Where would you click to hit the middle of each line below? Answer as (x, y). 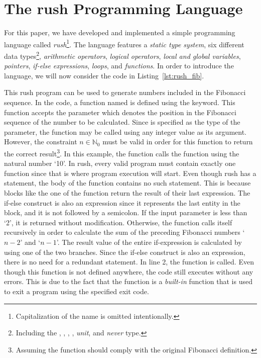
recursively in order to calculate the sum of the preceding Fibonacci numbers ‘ (124, 232)
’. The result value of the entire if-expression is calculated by (149, 242)
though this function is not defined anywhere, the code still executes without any (129, 271)
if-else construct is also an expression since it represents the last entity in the (122, 202)
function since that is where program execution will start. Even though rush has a (130, 173)
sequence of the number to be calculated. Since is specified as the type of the (122, 122)
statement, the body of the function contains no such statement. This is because (127, 183)
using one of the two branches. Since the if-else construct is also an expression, (125, 252)
